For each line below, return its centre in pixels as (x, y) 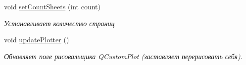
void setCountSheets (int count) (52, 6)
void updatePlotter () (37, 40)
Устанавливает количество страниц (59, 23)
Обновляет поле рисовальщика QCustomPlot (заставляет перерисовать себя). (123, 56)
